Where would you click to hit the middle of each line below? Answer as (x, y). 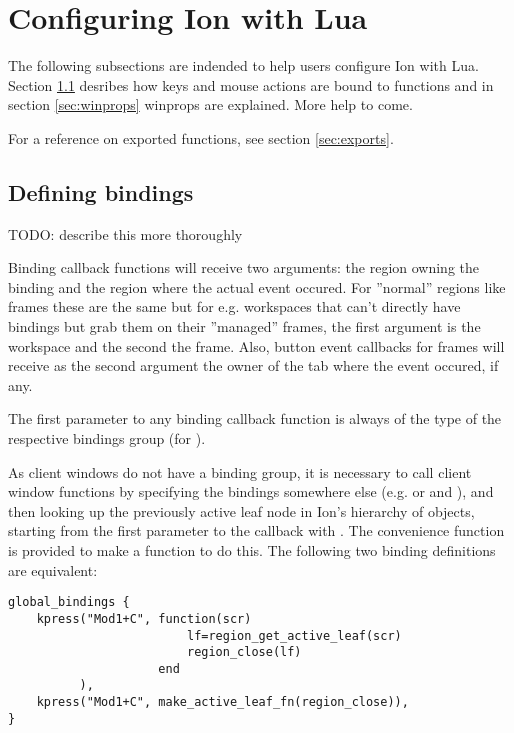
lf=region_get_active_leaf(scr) (294, 635)
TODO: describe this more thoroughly (125, 233)
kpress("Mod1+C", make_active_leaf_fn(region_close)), (222, 702)
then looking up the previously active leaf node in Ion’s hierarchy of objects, (241, 510)
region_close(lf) (244, 652)
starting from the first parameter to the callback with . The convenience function (256, 530)
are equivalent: (53, 569)
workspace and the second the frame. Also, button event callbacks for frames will (256, 345)
